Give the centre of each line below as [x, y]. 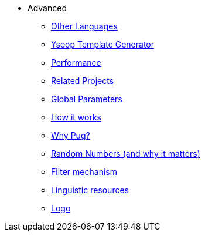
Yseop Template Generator [103, 44]
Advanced [47, 8]
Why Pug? [71, 135]
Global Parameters [87, 99]
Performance [76, 63]
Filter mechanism [84, 172]
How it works [76, 117]
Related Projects [83, 81]
